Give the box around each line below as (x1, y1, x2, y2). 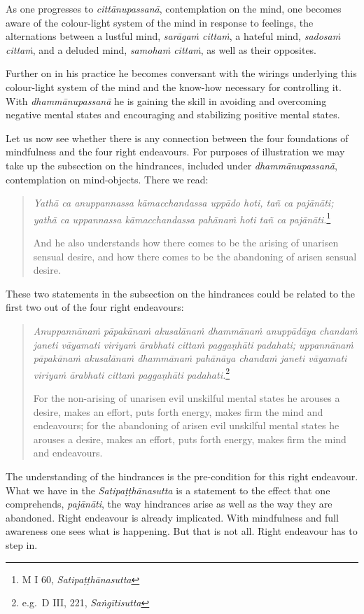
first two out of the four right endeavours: (6, 300, 184, 314)
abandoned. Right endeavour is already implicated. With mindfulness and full (6, 510, 339, 524)
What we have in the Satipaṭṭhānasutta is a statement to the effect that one (6, 482, 330, 497)
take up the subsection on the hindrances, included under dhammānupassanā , (6, 158, 337, 172)
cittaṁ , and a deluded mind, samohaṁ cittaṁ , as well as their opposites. (6, 42, 317, 57)
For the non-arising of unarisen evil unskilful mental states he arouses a (33, 390, 340, 405)
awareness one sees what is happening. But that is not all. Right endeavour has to (6, 524, 358, 538)
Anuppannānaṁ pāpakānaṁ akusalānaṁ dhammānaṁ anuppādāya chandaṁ (33, 323, 358, 337)
